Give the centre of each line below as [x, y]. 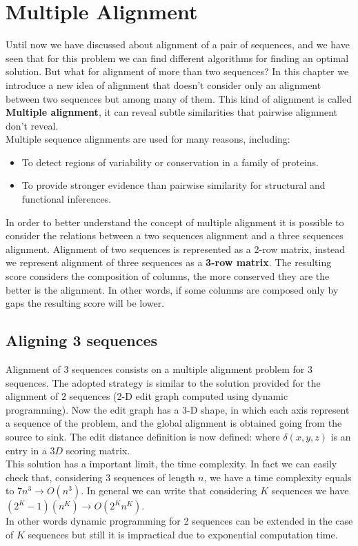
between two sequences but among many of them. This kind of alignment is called [179, 98]
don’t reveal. [32, 125]
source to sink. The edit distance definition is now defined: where [143, 436]
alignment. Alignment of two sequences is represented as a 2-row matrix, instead [176, 249]
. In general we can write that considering [169, 491]
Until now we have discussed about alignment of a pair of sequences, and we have [178, 44]
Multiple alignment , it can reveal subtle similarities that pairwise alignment [172, 112]
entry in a [26, 450]
